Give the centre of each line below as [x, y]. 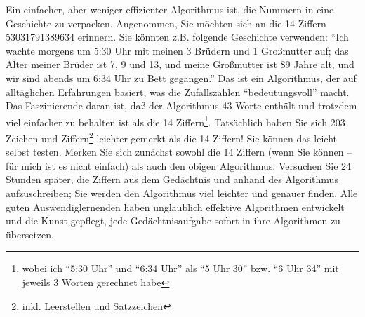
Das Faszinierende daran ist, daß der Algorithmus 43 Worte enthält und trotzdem [181, 106]
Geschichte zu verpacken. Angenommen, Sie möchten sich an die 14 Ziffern [166, 23]
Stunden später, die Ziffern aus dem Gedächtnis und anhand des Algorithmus [172, 179]
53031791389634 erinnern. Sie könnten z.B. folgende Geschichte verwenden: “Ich [177, 37]
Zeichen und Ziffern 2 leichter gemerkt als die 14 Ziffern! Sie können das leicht [172, 137]
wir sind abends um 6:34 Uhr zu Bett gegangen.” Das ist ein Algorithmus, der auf [181, 77]
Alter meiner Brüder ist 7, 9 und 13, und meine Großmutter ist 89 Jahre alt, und [180, 64]
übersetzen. [30, 234]
